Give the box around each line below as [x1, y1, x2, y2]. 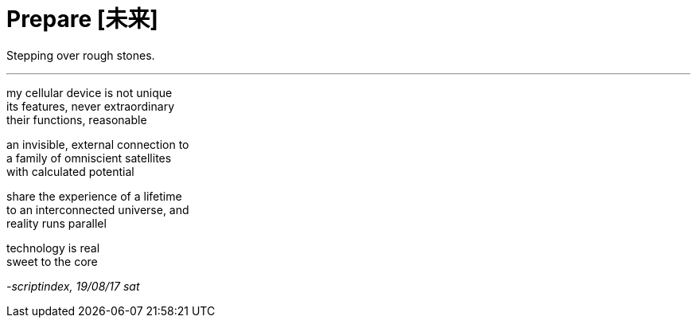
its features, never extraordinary [6, 99, 174, 113]
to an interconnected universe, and [6, 202, 189, 217]
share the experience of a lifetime [6, 189, 182, 203]
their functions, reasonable [6, 112, 147, 127]
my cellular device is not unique [6, 85, 173, 100]
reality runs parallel [6, 216, 107, 230]
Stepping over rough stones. [6, 48, 155, 62]
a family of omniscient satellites [6, 150, 172, 165]
